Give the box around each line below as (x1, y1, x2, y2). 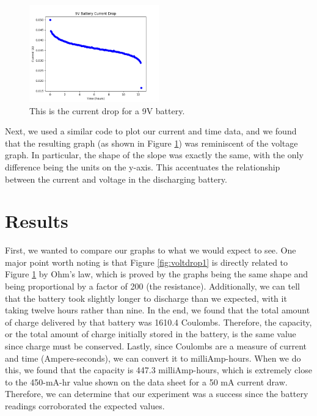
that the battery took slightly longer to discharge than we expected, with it (5, 291, 287, 304)
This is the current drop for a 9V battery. (29, 104, 185, 117)
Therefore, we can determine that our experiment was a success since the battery (5, 387, 308, 400)
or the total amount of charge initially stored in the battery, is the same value (5, 327, 296, 340)
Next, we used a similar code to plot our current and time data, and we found (5, 125, 297, 137)
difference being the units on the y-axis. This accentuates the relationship (5, 160, 280, 173)
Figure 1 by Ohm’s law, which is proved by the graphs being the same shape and (5, 268, 308, 280)
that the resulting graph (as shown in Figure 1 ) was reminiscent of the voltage (5, 136, 298, 149)
